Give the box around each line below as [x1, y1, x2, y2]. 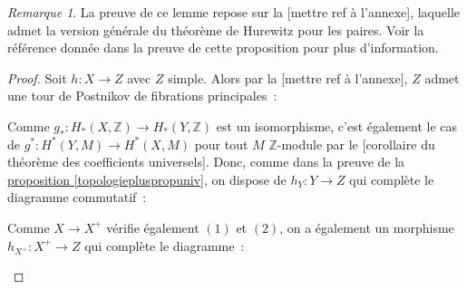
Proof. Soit [7, 68, 67, 87]
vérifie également [106, 217, 199, 236]
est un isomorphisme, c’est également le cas [216, 116, 457, 135]
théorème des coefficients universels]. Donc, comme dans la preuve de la [7, 152, 405, 171]
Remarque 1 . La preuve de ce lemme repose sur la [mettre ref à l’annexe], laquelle [7, 3, 461, 21]
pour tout [194, 134, 248, 153]
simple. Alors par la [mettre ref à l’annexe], [168, 68, 408, 87]
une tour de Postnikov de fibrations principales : [7, 86, 277, 105]
